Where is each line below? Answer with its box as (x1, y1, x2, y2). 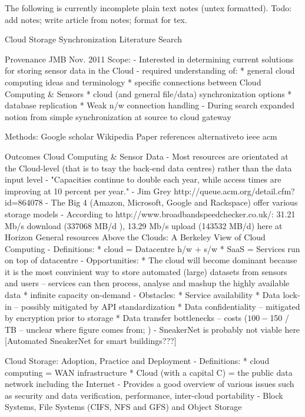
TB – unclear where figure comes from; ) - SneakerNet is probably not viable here (5, 323, 300, 335)
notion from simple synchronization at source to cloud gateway (5, 110, 231, 123)
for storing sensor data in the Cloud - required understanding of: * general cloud (5, 64, 295, 77)
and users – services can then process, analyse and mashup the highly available (5, 277, 290, 289)
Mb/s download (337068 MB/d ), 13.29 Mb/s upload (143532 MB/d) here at (5, 219, 283, 231)
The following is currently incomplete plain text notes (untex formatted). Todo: (5, 2, 292, 14)
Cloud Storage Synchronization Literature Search (5, 33, 183, 45)
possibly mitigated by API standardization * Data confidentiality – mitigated (21, 300, 300, 312)
